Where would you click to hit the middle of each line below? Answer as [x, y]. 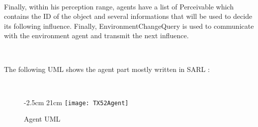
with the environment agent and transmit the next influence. [96, 35]
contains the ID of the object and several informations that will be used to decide [128, 16]
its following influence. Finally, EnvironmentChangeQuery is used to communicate [129, 26]
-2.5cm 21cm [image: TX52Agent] [76, 102]
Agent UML [42, 119]
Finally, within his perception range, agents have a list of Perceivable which [119, 6]
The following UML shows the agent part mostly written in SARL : [107, 69]
